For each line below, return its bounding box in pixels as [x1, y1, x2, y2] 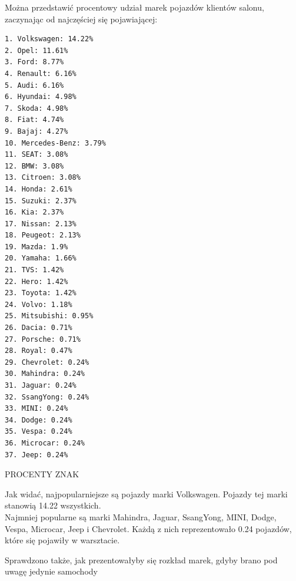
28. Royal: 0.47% [5, 346, 72, 355]
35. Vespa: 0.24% [5, 427, 72, 436]
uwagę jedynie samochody [5, 565, 98, 577]
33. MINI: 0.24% [5, 404, 68, 413]
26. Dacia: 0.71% [5, 323, 72, 332]
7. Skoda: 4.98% [5, 104, 68, 113]
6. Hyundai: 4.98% [5, 93, 77, 101]
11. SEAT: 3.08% [5, 150, 68, 159]
